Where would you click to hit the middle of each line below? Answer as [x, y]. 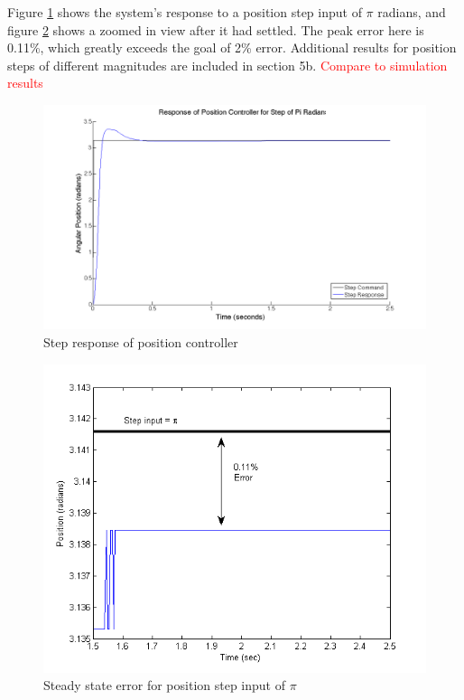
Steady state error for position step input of [164, 685]
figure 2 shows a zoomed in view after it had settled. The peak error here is [216, 29]
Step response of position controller [141, 342]
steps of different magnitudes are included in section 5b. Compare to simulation [227, 65]
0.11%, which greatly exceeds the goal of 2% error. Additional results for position [232, 47]
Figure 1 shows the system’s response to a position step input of [185, 12]
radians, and [412, 12]
